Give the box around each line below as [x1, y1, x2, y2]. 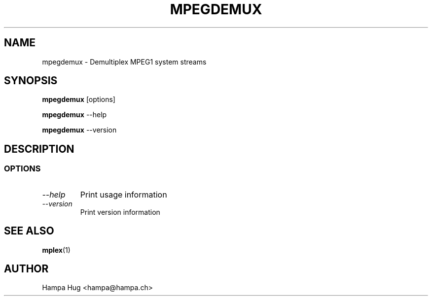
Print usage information [80, 189, 167, 200]
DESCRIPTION [4, 142, 74, 155]
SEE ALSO [4, 225, 54, 237]
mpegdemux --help [42, 110, 107, 119]
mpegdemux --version [42, 126, 117, 134]
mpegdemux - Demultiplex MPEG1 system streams [42, 57, 207, 66]
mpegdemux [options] [42, 95, 115, 104]
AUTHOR [4, 262, 49, 275]
